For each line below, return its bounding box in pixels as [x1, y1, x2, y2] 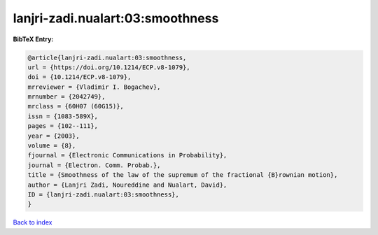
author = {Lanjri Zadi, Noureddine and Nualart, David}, [27, 180, 227, 189]
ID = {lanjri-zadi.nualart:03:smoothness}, [27, 191, 180, 199]
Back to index [13, 218, 52, 227]
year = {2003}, [27, 131, 80, 140]
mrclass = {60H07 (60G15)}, [27, 102, 124, 111]
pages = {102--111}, [27, 122, 98, 130]
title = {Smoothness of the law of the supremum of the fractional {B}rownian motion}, [27, 171, 338, 179]
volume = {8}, [27, 142, 76, 150]
